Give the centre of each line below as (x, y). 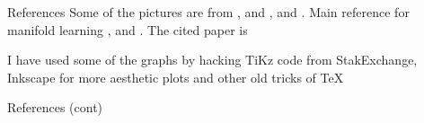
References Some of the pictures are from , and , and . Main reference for (208, 12)
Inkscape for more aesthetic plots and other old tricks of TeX (176, 77)
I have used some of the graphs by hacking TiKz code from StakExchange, (212, 60)
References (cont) (55, 107)
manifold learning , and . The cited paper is (128, 29)
